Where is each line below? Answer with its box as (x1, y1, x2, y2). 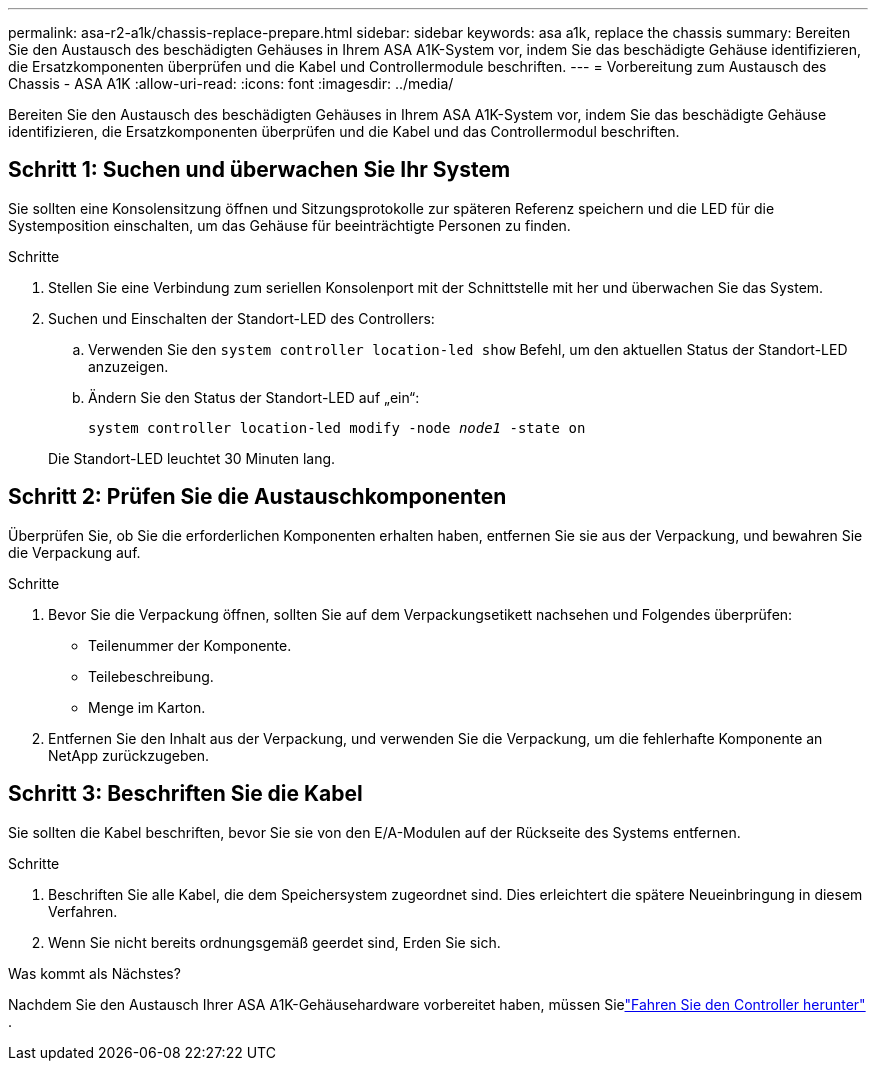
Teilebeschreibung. (88, 667, 214, 685)
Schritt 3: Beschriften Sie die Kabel (8, 781, 363, 807)
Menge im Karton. (88, 698, 206, 716)
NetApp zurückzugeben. (48, 746, 210, 764)
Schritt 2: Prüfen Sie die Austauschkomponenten (8, 484, 507, 510)
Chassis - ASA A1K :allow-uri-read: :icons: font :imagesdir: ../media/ (8, 75, 454, 92)
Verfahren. (48, 902, 118, 920)
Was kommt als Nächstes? (8, 964, 181, 982)
